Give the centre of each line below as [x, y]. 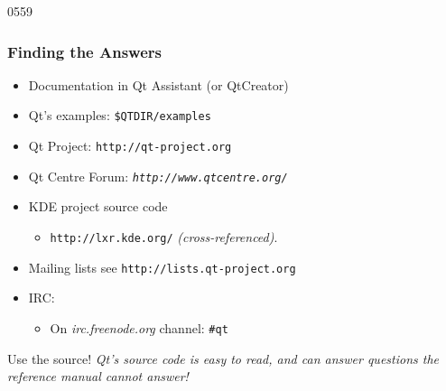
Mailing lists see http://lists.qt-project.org [162, 267]
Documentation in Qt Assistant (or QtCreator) [158, 84]
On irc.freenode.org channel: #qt [139, 327]
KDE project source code [98, 206]
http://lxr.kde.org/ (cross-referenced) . [164, 236]
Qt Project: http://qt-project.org [130, 146]
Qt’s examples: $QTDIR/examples [120, 115]
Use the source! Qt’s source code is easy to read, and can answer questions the [223, 358]
